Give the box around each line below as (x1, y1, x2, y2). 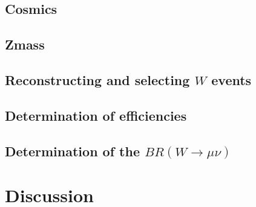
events (211, 70, 252, 89)
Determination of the (5, 141, 140, 160)
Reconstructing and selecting (5, 70, 190, 89)
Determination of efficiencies (5, 106, 187, 124)
